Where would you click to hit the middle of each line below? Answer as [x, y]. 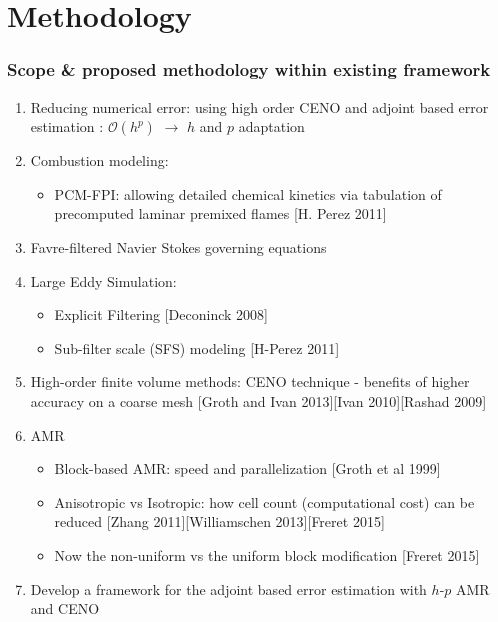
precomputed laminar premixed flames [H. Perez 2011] [220, 213]
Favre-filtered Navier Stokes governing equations [178, 246]
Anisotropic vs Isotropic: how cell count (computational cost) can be [264, 501]
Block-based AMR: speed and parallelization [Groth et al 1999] [247, 468]
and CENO [65, 608]
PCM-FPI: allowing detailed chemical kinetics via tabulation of [248, 193]
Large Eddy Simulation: [103, 280]
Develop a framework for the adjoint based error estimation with [228, 588]
